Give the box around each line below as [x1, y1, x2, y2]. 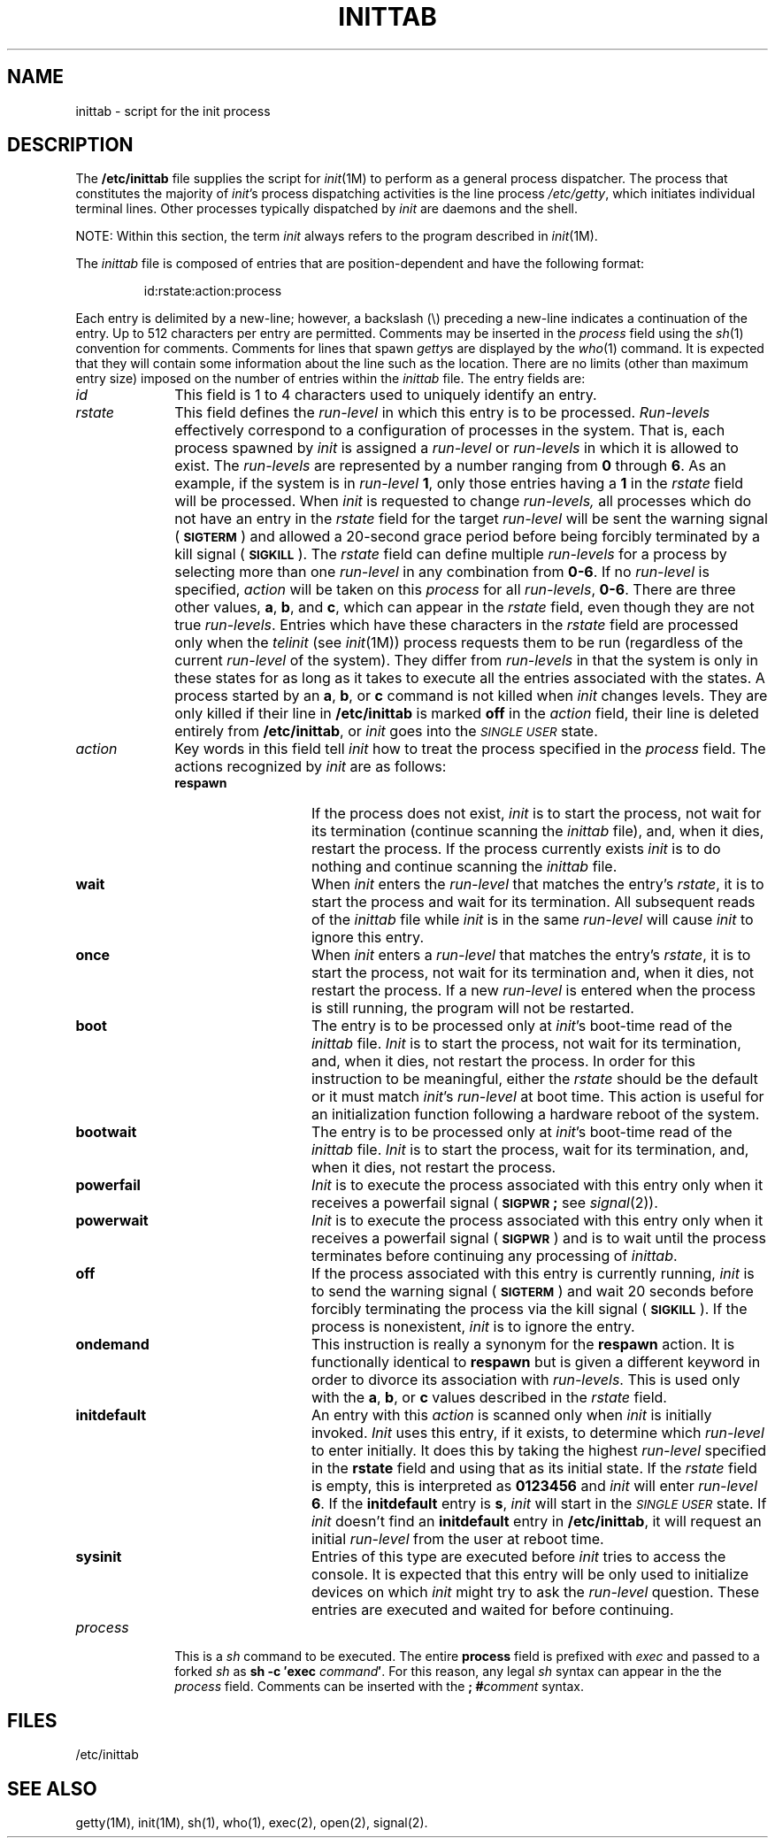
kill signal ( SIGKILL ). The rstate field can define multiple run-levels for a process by [174, 545, 727, 564]
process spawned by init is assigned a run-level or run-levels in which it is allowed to [174, 439, 739, 457]
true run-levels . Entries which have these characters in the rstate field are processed [174, 616, 739, 634]
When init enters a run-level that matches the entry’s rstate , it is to [311, 946, 751, 965]
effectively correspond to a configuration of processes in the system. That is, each [174, 421, 725, 440]
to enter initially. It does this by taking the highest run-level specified [311, 1441, 767, 1460]
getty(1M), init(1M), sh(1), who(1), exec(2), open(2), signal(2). [75, 1815, 428, 1831]
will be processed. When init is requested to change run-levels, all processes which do [174, 492, 752, 511]
